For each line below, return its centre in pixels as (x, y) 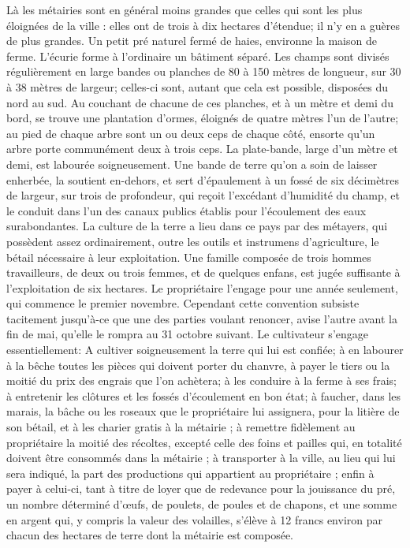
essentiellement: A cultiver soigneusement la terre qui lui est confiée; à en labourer (205, 350)
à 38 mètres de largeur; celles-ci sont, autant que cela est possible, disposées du (198, 86)
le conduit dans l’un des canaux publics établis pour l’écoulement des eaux (186, 210)
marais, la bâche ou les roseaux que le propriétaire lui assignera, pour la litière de (203, 411)
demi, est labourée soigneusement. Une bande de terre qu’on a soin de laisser (192, 164)
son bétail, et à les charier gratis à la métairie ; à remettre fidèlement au (181, 427)
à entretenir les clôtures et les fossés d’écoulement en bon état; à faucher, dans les (204, 395)
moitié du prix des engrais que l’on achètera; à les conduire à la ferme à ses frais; (201, 380)
